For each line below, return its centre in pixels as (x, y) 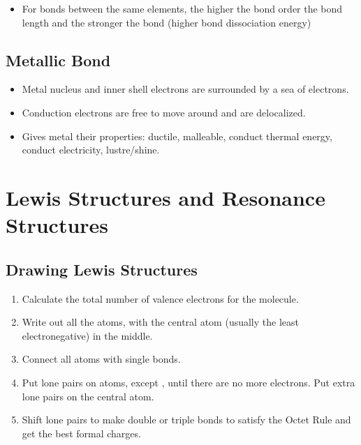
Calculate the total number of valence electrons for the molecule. (160, 298)
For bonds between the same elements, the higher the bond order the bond (182, 8)
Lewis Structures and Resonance (165, 197)
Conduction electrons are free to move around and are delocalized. (164, 112)
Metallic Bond (58, 60)
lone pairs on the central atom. (88, 396)
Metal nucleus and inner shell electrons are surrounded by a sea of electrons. (185, 89)
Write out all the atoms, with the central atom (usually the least (160, 322)
